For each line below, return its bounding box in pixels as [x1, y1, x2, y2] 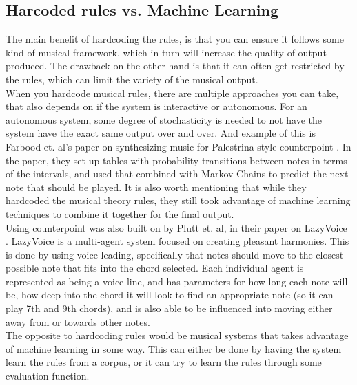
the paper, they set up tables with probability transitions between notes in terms [6, 153, 347, 167]
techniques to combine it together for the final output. [6, 206, 234, 221]
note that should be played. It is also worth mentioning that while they [6, 179, 307, 194]
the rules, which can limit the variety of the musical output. [6, 71, 258, 86]
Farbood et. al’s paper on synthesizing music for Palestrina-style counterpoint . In [6, 139, 351, 153]
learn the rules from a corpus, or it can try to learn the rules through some [6, 355, 322, 369]
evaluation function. [6, 368, 90, 383]
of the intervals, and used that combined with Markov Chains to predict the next [6, 166, 349, 181]
